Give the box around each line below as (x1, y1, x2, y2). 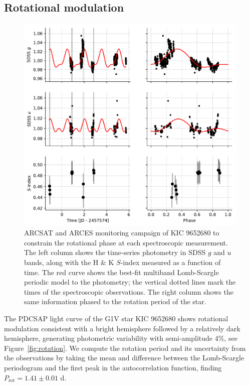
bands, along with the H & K (24, 257, 114, 268)
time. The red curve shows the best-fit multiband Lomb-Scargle (24, 267, 219, 277)
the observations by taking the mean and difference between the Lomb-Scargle (4, 352, 244, 363)
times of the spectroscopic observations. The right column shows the (24, 286, 233, 297)
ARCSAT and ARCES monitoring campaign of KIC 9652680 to (24, 227, 219, 238)
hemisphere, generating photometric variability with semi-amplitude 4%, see (4, 333, 237, 343)
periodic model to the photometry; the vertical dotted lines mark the (24, 277, 236, 287)
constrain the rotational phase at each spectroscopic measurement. (24, 237, 228, 247)
